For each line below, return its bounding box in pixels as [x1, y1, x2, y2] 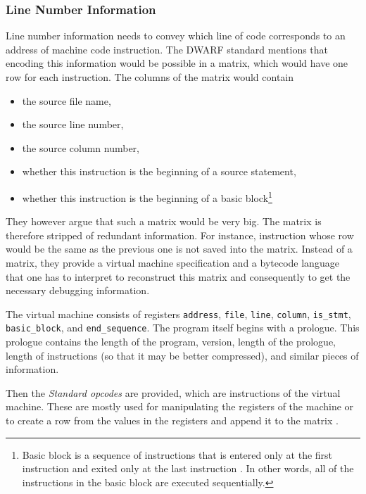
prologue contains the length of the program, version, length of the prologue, [6, 334, 336, 349]
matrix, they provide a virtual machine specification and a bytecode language [6, 255, 339, 270]
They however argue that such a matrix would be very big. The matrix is [6, 214, 322, 229]
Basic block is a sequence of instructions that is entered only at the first [22, 447, 333, 462]
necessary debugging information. [6, 283, 150, 298]
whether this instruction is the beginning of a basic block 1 [22, 188, 272, 205]
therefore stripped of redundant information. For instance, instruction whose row [6, 227, 354, 242]
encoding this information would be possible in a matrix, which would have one [6, 56, 348, 70]
